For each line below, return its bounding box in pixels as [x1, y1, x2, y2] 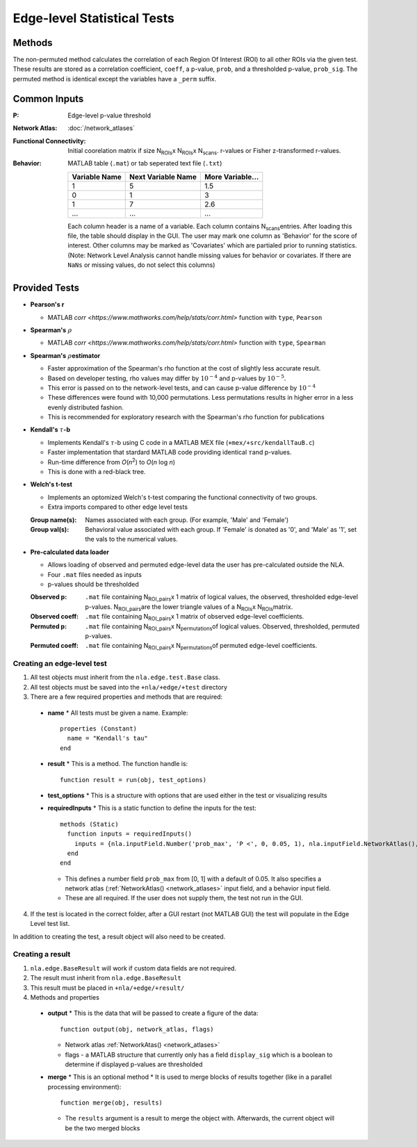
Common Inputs [13, 92, 84, 104]
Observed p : [30, 593, 67, 601]
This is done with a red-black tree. [47, 468, 146, 476]
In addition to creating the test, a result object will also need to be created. [13, 932, 226, 941]
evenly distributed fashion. [47, 403, 124, 412]
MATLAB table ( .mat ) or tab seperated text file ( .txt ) [67, 159, 222, 168]
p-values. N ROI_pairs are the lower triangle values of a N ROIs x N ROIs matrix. [85, 602, 293, 612]
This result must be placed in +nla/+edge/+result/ [30, 984, 185, 992]
